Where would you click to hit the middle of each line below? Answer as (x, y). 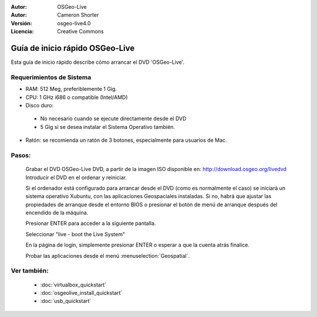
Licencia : (22, 32)
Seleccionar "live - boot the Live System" (75, 234)
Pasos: (21, 155)
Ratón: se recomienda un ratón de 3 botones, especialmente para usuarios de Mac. (126, 140)
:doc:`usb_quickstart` (66, 301)
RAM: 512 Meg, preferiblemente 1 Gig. (71, 89)
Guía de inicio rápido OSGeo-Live (73, 48)
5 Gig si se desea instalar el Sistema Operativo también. (108, 127)
